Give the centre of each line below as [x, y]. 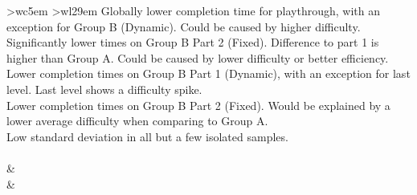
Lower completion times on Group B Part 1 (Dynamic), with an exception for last [208, 73]
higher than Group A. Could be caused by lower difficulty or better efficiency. [198, 57]
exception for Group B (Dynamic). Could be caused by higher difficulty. [184, 26]
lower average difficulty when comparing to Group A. [137, 121]
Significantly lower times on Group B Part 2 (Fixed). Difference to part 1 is [193, 42]
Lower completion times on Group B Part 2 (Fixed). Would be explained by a [198, 105]
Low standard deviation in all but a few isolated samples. [147, 136]
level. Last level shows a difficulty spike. [104, 89]
